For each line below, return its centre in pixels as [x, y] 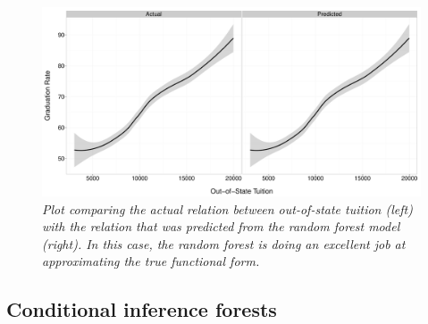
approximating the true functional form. [151, 261]
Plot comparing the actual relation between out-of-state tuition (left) [227, 208]
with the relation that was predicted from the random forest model [221, 226]
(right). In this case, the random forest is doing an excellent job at [224, 243]
